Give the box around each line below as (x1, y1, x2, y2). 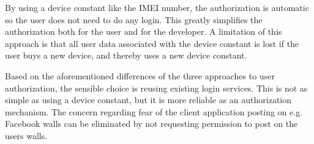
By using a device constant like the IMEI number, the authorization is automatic (5, 1, 309, 13)
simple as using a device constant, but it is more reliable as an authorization (5, 93, 292, 106)
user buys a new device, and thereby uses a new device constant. (5, 49, 247, 62)
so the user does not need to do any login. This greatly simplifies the (5, 13, 263, 26)
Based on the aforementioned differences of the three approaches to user (5, 69, 275, 82)
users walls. (5, 129, 48, 142)
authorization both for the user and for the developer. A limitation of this (5, 25, 282, 38)
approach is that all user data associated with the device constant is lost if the (5, 37, 299, 49)
